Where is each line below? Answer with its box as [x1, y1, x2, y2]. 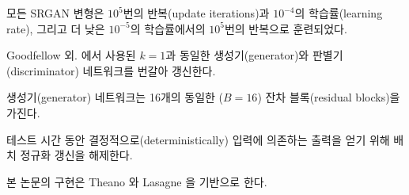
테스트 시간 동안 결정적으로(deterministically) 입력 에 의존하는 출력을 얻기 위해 [6, 131, 390, 147]
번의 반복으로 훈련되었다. [224, 20, 347, 36]
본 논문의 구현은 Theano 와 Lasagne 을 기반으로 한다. [6, 173, 267, 189]
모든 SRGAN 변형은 [6, 5, 104, 21]
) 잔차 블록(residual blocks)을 [257, 89, 400, 105]
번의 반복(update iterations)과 [123, 5, 270, 21]
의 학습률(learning [294, 5, 383, 21]
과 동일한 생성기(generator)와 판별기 [165, 47, 343, 63]
